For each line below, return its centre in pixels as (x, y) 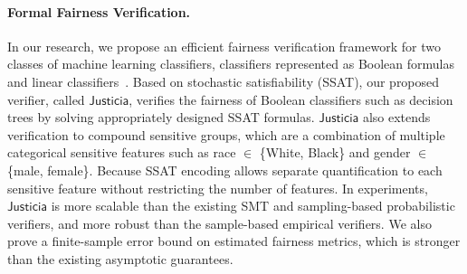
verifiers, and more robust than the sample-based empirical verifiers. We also (219, 223)
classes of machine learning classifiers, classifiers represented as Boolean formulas (231, 64)
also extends (396, 117)
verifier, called (46, 99)
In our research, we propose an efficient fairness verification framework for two (224, 46)
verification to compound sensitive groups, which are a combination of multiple (226, 134)
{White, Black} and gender (335, 152)
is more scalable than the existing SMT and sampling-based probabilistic (253, 206)
